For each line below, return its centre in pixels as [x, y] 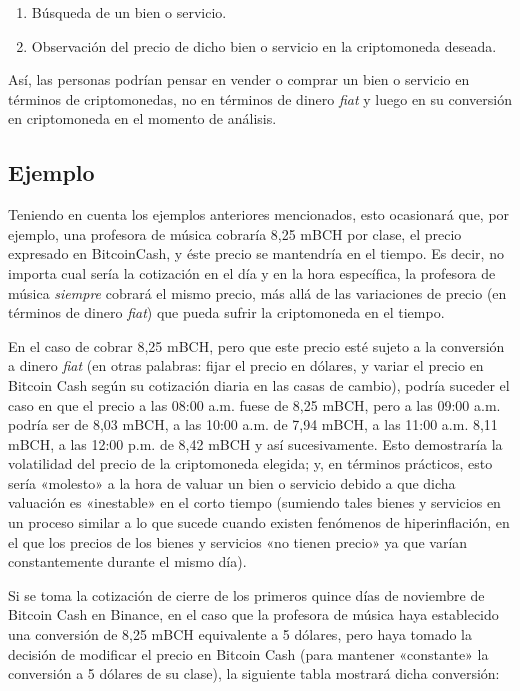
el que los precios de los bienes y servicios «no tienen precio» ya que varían [238, 541]
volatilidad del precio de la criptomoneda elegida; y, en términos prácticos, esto [250, 463]
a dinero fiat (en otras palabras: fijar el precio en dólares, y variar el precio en [246, 365]
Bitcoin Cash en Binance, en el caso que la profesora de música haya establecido [253, 614]
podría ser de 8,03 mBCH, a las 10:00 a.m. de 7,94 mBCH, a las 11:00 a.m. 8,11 [253, 424]
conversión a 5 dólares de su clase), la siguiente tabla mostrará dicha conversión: [254, 673]
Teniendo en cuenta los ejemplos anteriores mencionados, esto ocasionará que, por [259, 214]
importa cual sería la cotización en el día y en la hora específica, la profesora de [252, 272]
